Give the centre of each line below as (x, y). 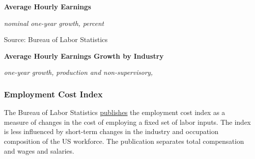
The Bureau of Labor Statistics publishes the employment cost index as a (115, 112)
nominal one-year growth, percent (54, 23)
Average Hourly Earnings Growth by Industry (84, 56)
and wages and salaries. (39, 150)
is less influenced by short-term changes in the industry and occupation (111, 131)
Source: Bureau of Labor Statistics (56, 39)
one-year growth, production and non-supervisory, (78, 72)
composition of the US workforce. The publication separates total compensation (124, 141)
